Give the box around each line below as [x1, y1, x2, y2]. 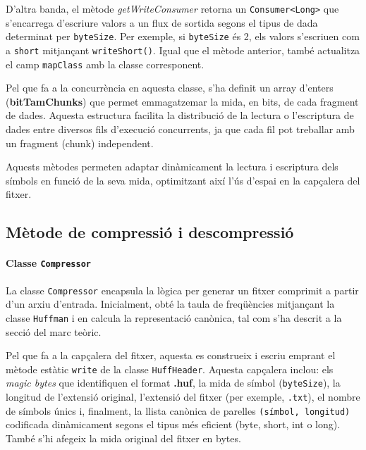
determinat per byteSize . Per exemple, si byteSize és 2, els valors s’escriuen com [6, 29, 360, 44]
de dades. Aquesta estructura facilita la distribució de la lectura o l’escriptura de [6, 108, 354, 123]
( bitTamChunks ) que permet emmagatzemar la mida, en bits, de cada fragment [6, 94, 359, 108]
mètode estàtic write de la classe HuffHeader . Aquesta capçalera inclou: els [6, 361, 334, 376]
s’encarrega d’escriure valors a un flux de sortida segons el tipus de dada [6, 15, 318, 30]
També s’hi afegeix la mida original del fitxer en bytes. [6, 430, 241, 445]
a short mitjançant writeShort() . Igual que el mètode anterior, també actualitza [6, 42, 360, 57]
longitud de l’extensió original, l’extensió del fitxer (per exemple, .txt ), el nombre [6, 389, 360, 404]
